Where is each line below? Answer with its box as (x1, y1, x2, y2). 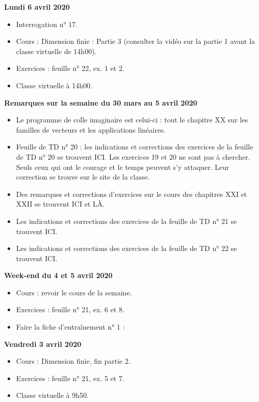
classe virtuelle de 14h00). (16, 45, 97, 56)
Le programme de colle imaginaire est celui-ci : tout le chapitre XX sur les (16, 114, 248, 125)
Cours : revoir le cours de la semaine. (16, 287, 132, 297)
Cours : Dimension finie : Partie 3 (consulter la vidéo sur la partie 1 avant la (16, 36, 255, 46)
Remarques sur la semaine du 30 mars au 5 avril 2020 (4, 97, 197, 108)
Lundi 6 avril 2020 (4, 2, 70, 12)
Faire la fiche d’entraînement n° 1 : (16, 321, 125, 332)
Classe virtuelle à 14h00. (16, 80, 92, 90)
